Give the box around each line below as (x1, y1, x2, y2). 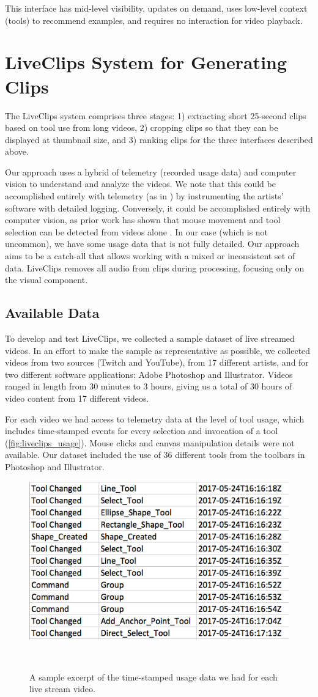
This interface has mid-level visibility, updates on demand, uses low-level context (5, 2, 308, 14)
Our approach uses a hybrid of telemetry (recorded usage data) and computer (5, 165, 297, 178)
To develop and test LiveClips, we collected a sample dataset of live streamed (5, 332, 295, 345)
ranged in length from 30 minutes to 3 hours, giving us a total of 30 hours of (5, 380, 292, 393)
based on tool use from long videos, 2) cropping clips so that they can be (5, 121, 278, 134)
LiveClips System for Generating (5, 50, 287, 75)
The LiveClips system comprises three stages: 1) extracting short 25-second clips (5, 109, 306, 122)
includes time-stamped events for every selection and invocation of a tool (5, 424, 278, 437)
